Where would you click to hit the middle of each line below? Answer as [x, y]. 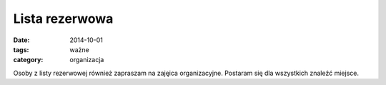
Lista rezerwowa [63, 19]
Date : [21, 40]
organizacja [87, 60]
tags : [21, 49]
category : [28, 60]
